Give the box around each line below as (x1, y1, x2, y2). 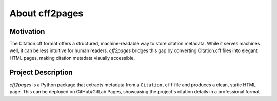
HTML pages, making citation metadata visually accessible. (9, 55, 135, 61)
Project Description (9, 68, 73, 77)
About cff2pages (9, 8, 84, 19)
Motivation (9, 27, 45, 36)
